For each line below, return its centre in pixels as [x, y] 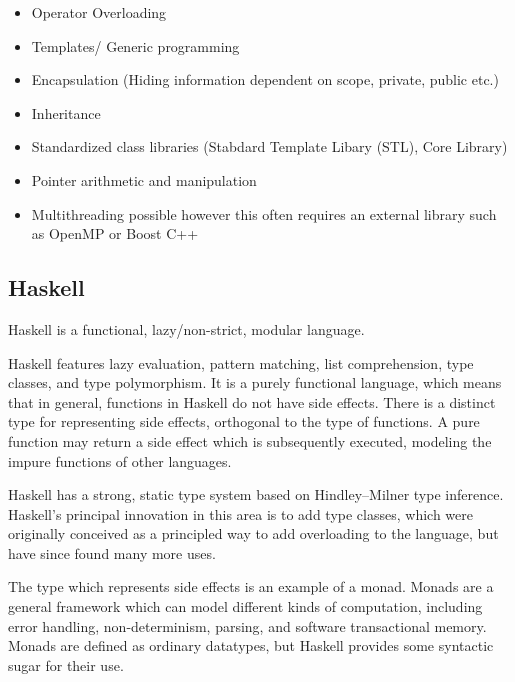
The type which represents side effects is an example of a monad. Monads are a [251, 586]
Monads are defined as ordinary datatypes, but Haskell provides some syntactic [251, 645]
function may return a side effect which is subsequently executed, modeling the [250, 440]
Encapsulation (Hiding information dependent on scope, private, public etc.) [265, 79]
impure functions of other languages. [120, 460]
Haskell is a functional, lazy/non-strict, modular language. [186, 328]
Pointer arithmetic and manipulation [144, 179]
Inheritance [66, 112]
